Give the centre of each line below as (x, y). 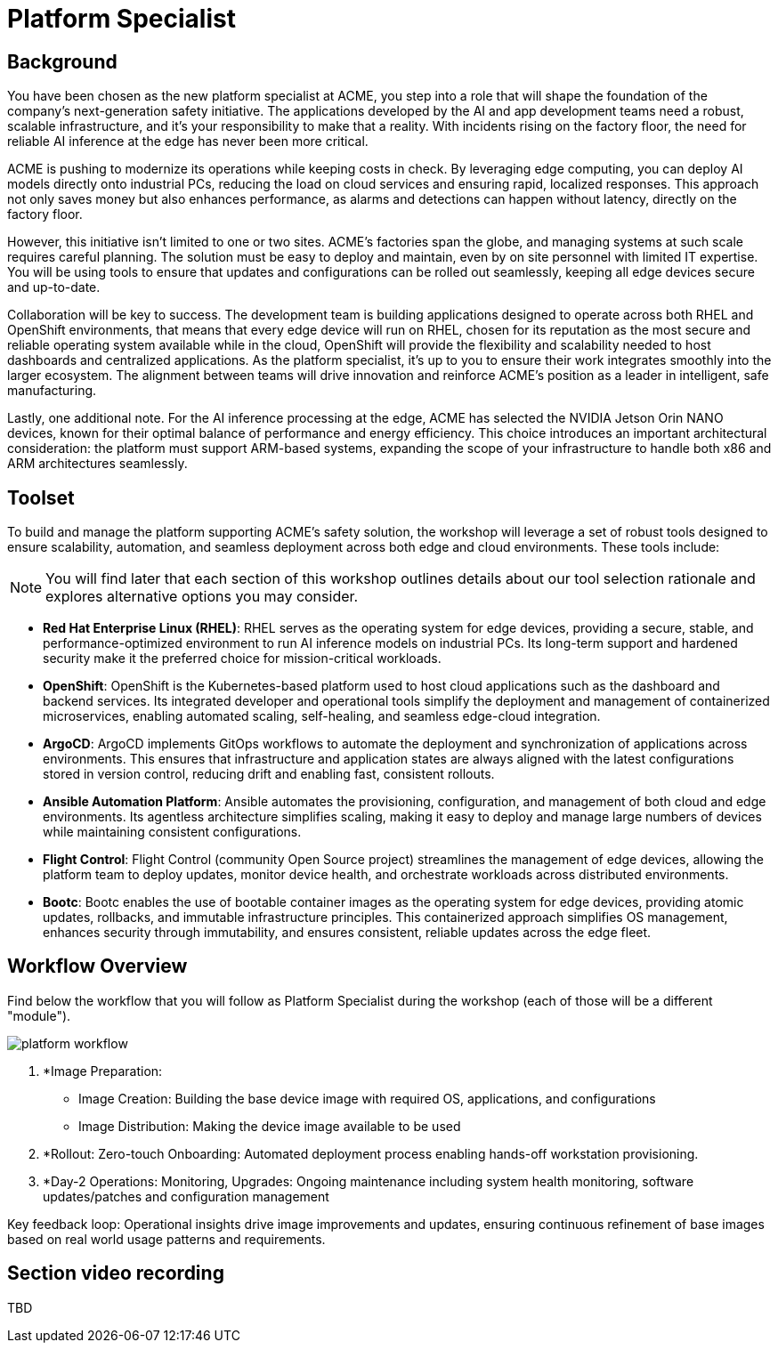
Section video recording (116, 1273)
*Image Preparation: (103, 1071)
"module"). (39, 1015)
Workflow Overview (97, 966)
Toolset (41, 497)
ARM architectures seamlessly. (97, 464)
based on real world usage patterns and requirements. (166, 1239)
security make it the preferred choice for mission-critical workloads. (242, 659)
